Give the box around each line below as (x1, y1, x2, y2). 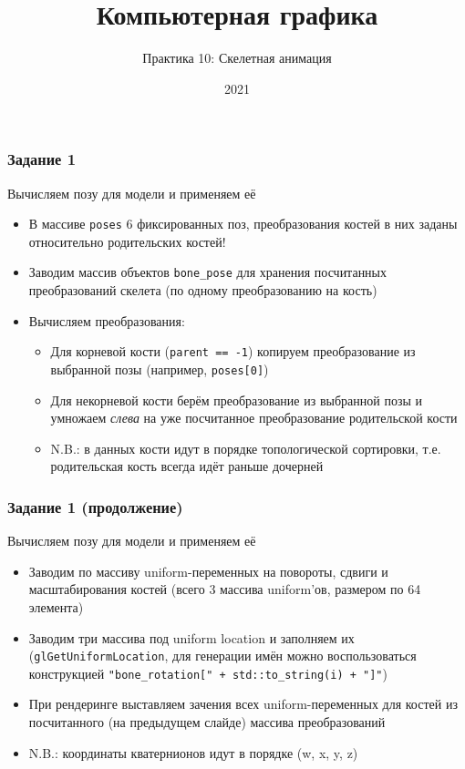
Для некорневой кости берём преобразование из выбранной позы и (50, 390, 422, 409)
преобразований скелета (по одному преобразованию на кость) (28, 281, 377, 300)
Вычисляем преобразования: (28, 311, 185, 330)
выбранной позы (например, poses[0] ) (50, 359, 269, 378)
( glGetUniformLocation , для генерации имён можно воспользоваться (28, 646, 417, 665)
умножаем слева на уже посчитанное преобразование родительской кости (50, 408, 458, 427)
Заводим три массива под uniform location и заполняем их (28, 628, 355, 647)
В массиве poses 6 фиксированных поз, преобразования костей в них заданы (28, 214, 458, 233)
